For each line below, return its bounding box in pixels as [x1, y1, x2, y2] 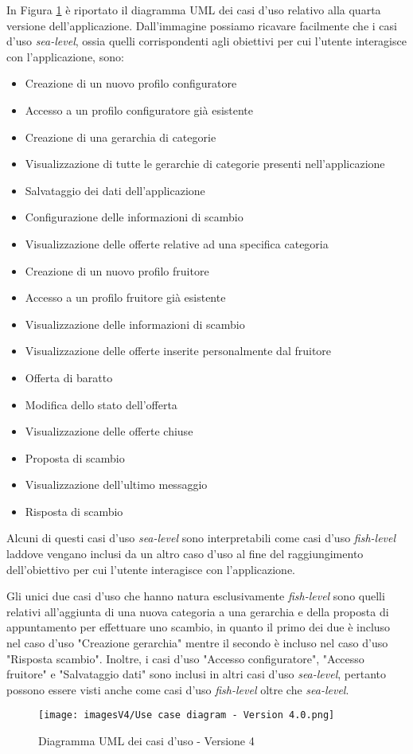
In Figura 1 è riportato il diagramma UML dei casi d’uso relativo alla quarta [6, 2, 381, 18]
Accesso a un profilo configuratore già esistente [25, 101, 254, 118]
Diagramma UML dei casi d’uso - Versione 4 [38, 733, 255, 749]
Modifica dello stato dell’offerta [25, 396, 177, 412]
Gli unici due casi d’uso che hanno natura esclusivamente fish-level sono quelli [6, 588, 385, 604]
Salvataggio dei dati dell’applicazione [25, 182, 205, 198]
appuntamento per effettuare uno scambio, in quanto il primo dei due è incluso [6, 619, 391, 635]
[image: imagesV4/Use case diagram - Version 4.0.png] [38, 709, 335, 721]
